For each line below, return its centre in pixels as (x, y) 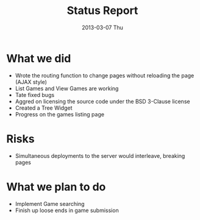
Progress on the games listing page (60, 114)
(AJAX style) (31, 82)
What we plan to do (56, 187)
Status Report (102, 11)
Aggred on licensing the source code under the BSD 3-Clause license (102, 101)
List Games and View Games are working (67, 88)
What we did (39, 58)
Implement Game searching (50, 204)
